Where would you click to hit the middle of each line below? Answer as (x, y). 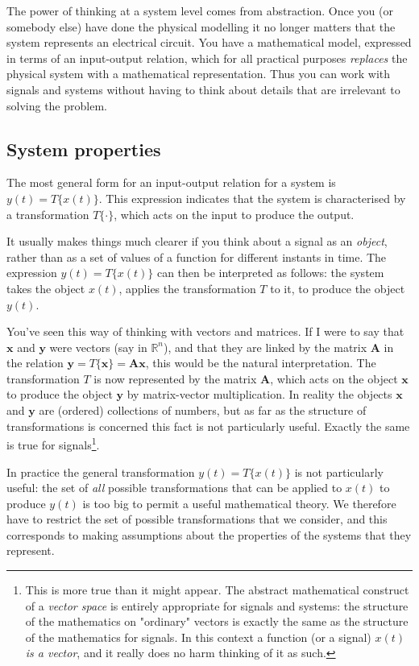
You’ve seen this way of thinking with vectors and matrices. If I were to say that (205, 331)
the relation (35, 363)
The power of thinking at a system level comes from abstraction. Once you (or (200, 10)
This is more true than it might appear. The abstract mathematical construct (217, 590)
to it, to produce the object (338, 288)
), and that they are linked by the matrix (266, 347)
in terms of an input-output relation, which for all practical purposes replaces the (207, 58)
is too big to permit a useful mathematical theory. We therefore (239, 503)
